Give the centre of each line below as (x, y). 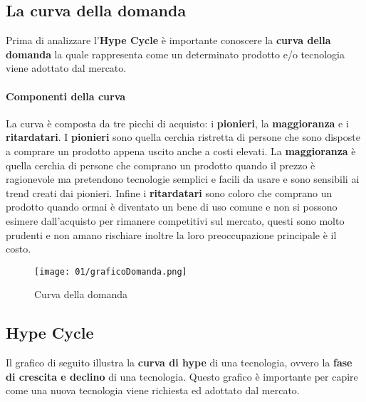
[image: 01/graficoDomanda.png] (111, 271)
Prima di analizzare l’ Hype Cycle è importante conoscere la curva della (168, 40)
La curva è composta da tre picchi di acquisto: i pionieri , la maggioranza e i (177, 123)
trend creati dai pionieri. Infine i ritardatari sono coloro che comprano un (169, 192)
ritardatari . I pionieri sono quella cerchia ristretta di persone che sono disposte (183, 137)
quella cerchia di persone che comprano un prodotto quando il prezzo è (161, 165)
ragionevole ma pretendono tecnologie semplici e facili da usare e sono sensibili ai (183, 179)
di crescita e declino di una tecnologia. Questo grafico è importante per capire (182, 376)
